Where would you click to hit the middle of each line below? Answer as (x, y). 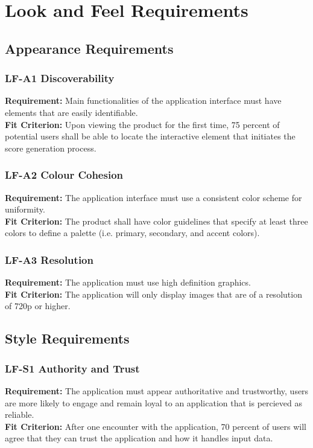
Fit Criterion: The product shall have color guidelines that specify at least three (156, 221)
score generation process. (51, 148)
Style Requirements (67, 338)
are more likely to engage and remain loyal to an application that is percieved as (154, 402)
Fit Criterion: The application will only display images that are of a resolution (153, 294)
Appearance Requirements (89, 48)
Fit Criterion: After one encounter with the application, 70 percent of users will (156, 426)
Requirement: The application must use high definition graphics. (128, 282)
